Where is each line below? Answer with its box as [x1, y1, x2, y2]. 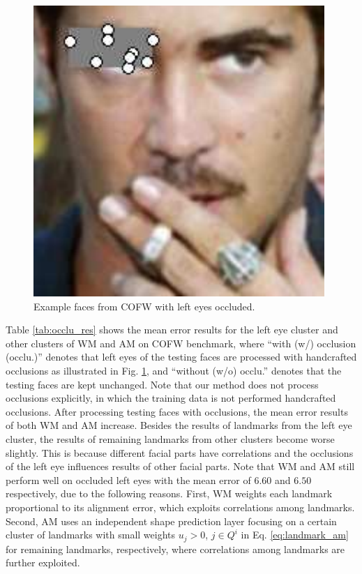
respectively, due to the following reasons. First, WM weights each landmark [6, 486, 333, 501]
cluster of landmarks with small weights [6, 527, 176, 542]
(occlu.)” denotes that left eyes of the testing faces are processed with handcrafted [6, 349, 357, 364]
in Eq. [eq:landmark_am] [241, 527, 349, 542]
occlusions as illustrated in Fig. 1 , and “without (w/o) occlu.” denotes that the [6, 363, 342, 377]
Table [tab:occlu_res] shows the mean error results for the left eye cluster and [6, 322, 338, 337]
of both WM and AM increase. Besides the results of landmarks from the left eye [6, 418, 352, 432]
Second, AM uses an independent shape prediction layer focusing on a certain [6, 513, 337, 528]
